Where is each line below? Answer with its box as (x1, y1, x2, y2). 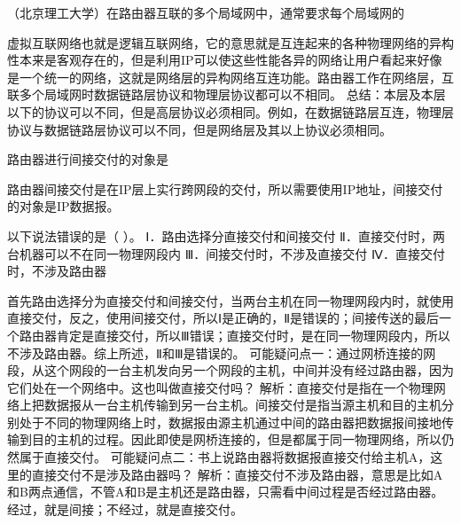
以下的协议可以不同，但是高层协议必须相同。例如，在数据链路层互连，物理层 (7, 102, 454, 121)
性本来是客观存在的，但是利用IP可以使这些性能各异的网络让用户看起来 (7, 51, 418, 69)
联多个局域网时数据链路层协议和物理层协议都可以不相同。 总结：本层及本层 (7, 85, 446, 104)
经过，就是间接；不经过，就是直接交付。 (7, 499, 243, 518)
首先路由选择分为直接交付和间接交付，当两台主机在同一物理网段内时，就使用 (7, 291, 454, 309)
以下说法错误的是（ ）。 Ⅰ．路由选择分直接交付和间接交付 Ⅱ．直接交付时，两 (7, 226, 446, 245)
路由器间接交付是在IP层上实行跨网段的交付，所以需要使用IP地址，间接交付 (7, 179, 443, 198)
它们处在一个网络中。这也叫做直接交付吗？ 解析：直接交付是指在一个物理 (7, 378, 434, 396)
